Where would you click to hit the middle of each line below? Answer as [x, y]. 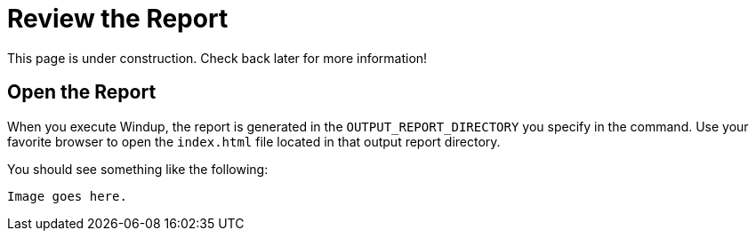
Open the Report [82, 92]
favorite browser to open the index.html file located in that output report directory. [254, 141]
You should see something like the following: [138, 169]
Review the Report [118, 19]
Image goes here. [67, 196]
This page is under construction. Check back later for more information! [217, 58]
